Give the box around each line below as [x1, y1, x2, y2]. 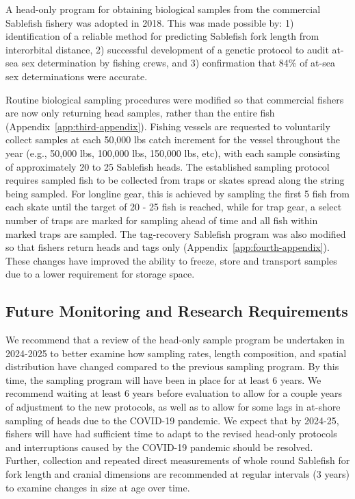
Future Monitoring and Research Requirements [5, 300, 348, 321]
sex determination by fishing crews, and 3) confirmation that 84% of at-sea [21, 56, 335, 70]
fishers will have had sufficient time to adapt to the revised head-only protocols [5, 426, 337, 441]
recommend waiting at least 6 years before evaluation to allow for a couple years [5, 386, 342, 400]
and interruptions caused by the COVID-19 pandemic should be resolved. [5, 439, 313, 454]
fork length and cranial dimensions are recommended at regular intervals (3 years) [5, 467, 350, 481]
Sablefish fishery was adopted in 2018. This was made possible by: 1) [5, 15, 294, 29]
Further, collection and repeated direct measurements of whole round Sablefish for [5, 453, 350, 467]
